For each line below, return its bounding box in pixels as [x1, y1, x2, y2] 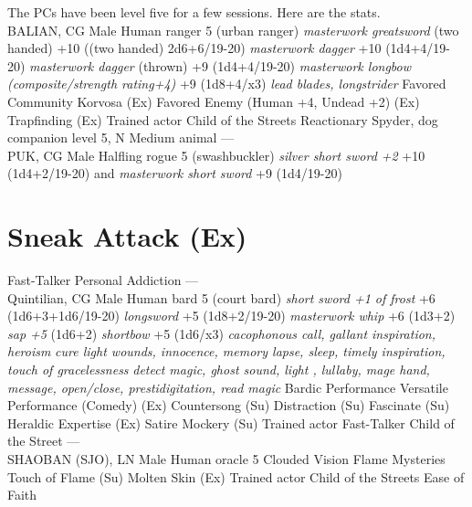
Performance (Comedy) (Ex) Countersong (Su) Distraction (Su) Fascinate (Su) [7, 396, 450, 415]
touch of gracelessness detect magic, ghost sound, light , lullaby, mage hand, [7, 360, 430, 379]
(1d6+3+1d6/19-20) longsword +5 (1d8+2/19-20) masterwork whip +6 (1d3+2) [7, 306, 456, 325]
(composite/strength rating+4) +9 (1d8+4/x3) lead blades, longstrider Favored [7, 74, 446, 93]
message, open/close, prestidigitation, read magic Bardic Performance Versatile [7, 377, 448, 396]
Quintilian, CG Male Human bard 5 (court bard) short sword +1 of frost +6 [7, 288, 435, 307]
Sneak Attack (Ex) [7, 217, 247, 255]
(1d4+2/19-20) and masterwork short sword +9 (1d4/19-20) [7, 164, 342, 183]
